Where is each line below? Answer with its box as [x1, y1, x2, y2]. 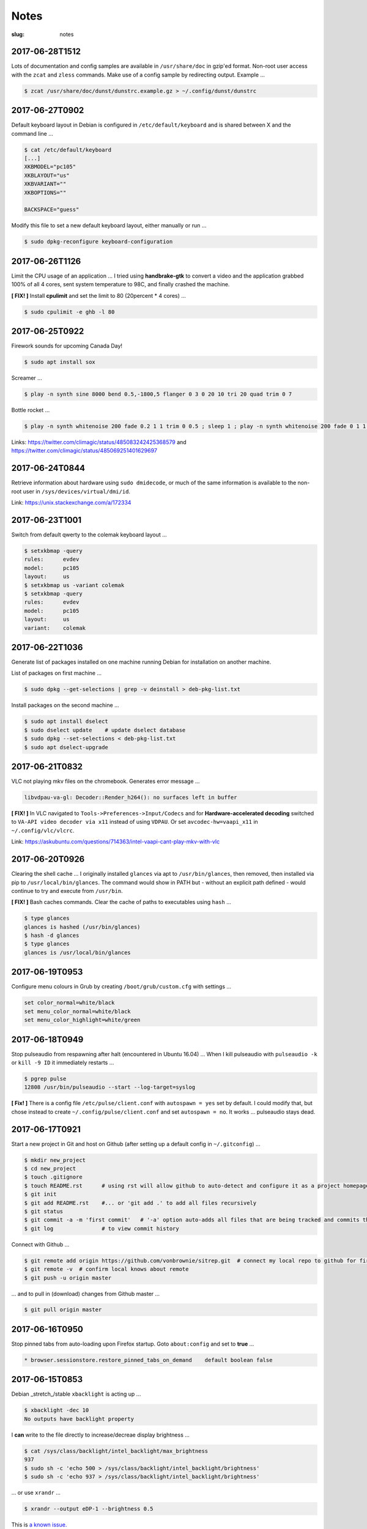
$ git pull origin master [24, 1306, 102, 1313]
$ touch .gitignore [24, 1174, 83, 1180]
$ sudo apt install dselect [24, 718, 108, 725]
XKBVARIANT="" [24, 180, 67, 188]
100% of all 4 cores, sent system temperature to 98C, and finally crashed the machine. [11, 281, 230, 288]
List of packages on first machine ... [11, 670, 102, 677]
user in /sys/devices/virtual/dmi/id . [23, 487, 131, 495]
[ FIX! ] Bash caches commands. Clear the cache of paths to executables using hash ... [11, 898, 232, 906]
